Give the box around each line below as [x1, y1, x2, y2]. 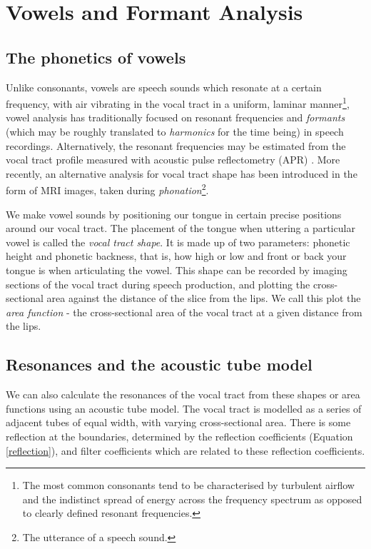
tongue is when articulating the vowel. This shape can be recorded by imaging [6, 263, 347, 278]
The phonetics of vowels [6, 46, 186, 68]
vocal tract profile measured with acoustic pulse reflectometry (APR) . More [6, 152, 340, 167]
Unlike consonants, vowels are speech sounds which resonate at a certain [6, 79, 322, 94]
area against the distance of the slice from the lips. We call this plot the [46, 291, 361, 306]
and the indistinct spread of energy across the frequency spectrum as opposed [22, 491, 362, 506]
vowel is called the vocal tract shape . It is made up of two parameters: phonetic [6, 234, 350, 249]
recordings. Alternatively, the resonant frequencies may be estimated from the [6, 138, 346, 153]
